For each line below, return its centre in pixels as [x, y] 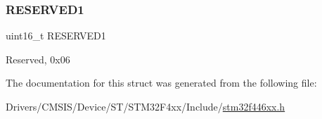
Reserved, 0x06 [38, 59]
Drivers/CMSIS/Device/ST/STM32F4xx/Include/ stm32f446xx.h [146, 106]
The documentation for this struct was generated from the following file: [161, 83]
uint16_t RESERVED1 [56, 36]
